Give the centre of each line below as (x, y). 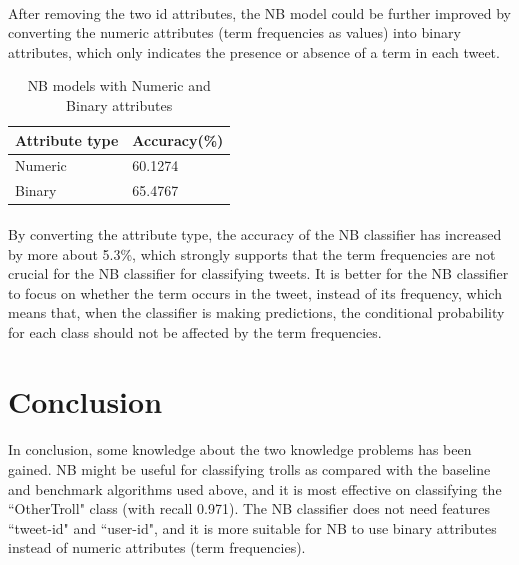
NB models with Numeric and (119, 85)
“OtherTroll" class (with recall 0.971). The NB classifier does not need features (249, 508)
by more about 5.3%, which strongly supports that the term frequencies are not (252, 253)
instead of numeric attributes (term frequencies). (157, 547)
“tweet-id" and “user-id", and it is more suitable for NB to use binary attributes (252, 527)
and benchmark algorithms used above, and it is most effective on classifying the (255, 488)
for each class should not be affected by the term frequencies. (195, 331)
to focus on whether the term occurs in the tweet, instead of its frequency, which (255, 292)
